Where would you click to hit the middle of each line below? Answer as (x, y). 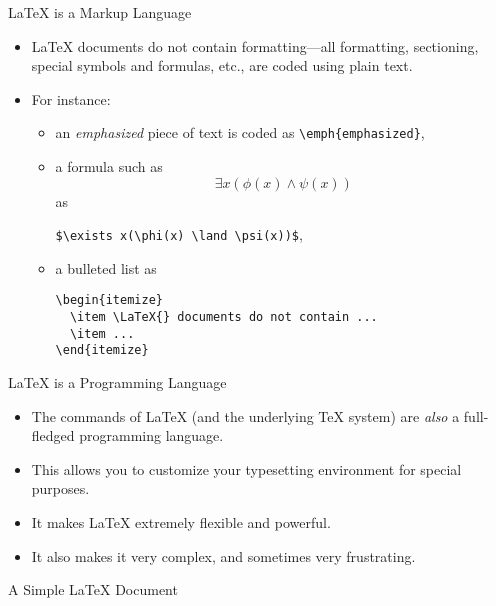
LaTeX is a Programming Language (117, 382)
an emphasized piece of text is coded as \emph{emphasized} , (240, 132)
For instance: (71, 98)
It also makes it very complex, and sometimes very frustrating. (223, 555)
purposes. (60, 488)
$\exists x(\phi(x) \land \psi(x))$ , (179, 234)
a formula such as (109, 166)
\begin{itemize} (109, 300)
